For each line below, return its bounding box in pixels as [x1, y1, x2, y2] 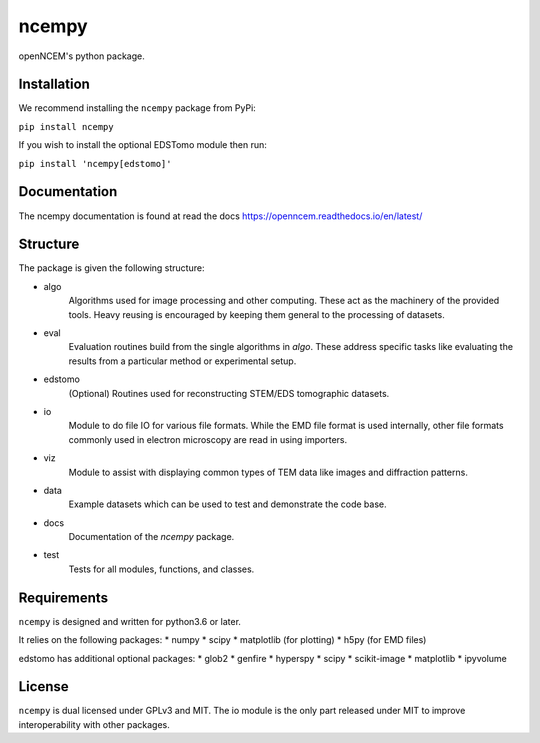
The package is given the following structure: [18, 262, 205, 274]
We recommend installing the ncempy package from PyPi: [18, 102, 257, 114]
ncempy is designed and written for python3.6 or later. [18, 615, 242, 627]
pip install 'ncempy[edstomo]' [18, 158, 172, 169]
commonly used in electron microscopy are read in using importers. [68, 433, 348, 445]
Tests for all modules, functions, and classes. [68, 563, 255, 575]
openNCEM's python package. [18, 50, 145, 62]
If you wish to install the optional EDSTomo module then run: [18, 139, 267, 151]
